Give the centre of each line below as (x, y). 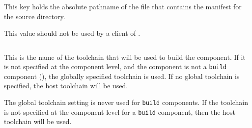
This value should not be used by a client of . (72, 33)
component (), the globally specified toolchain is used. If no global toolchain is (122, 76)
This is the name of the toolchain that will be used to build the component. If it (125, 57)
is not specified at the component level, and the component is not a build (115, 66)
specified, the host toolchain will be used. (66, 86)
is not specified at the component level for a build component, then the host (120, 112)
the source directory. (35, 16)
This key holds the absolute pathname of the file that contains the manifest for (123, 7)
